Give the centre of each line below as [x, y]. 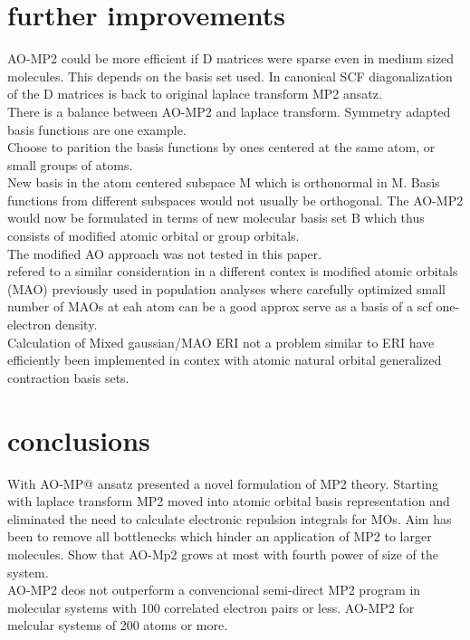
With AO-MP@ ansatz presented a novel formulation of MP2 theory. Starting [223, 483]
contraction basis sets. [68, 377]
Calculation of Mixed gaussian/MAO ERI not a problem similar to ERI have [221, 342]
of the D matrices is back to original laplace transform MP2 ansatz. [195, 94]
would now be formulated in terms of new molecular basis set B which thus [216, 218]
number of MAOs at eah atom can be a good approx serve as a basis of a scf [220, 306]
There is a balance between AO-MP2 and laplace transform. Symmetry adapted [229, 111]
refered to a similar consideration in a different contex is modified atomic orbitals [233, 271]
